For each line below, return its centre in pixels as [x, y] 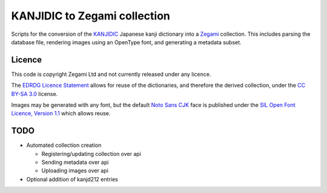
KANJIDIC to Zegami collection [91, 16]
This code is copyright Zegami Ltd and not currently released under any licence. [111, 74]
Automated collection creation [64, 145]
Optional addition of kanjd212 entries [72, 179]
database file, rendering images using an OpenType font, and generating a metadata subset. [126, 42]
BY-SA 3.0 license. [35, 93]
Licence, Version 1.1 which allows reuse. [61, 113]
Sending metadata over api [75, 162]
